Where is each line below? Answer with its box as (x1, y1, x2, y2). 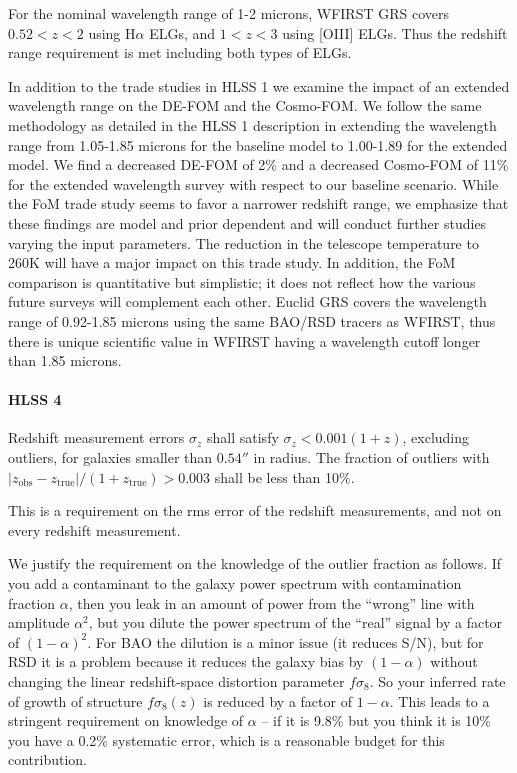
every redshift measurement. (8, 519, 181, 540)
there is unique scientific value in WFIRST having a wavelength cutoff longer (8, 330, 481, 351)
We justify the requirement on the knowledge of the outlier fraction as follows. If (8, 553, 502, 574)
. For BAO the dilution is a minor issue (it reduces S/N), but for (87, 631, 484, 652)
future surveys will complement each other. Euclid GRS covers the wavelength (8, 291, 487, 312)
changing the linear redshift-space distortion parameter (8, 671, 345, 692)
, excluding (402, 427, 470, 448)
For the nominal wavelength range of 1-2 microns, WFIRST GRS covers (8, 3, 449, 23)
